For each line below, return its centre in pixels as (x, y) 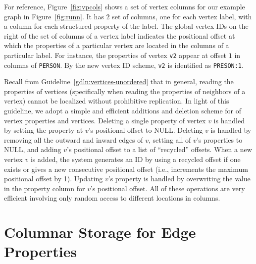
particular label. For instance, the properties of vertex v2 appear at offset (115, 55)
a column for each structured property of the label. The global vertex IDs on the (126, 26)
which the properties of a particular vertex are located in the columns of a (117, 45)
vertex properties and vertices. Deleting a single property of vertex (105, 120)
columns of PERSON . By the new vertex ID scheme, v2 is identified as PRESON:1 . (124, 65)
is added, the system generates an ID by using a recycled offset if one (135, 159)
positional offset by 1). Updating (53, 179)
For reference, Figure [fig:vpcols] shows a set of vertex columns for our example (125, 6)
